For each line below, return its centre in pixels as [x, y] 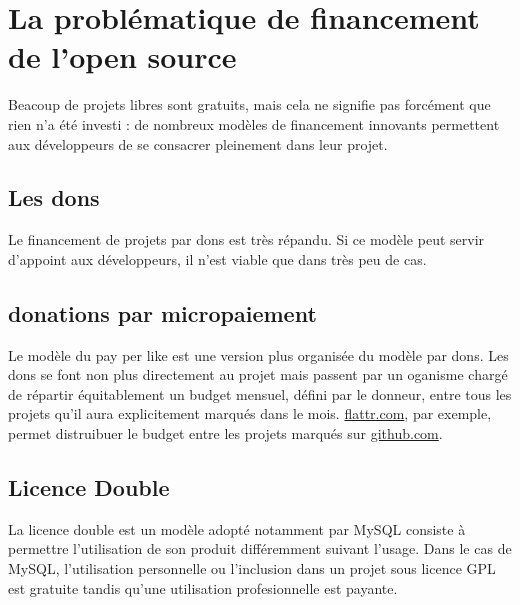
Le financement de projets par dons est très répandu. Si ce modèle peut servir [246, 239]
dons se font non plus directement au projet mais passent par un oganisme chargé [258, 374]
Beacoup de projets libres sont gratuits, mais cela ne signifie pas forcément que [249, 104]
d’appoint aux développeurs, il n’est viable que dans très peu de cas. [217, 258]
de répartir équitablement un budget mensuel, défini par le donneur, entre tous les [260, 393]
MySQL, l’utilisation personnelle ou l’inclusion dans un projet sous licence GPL [252, 568]
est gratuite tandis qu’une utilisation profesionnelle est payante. [203, 587]
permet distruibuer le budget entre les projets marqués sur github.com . [225, 433]
